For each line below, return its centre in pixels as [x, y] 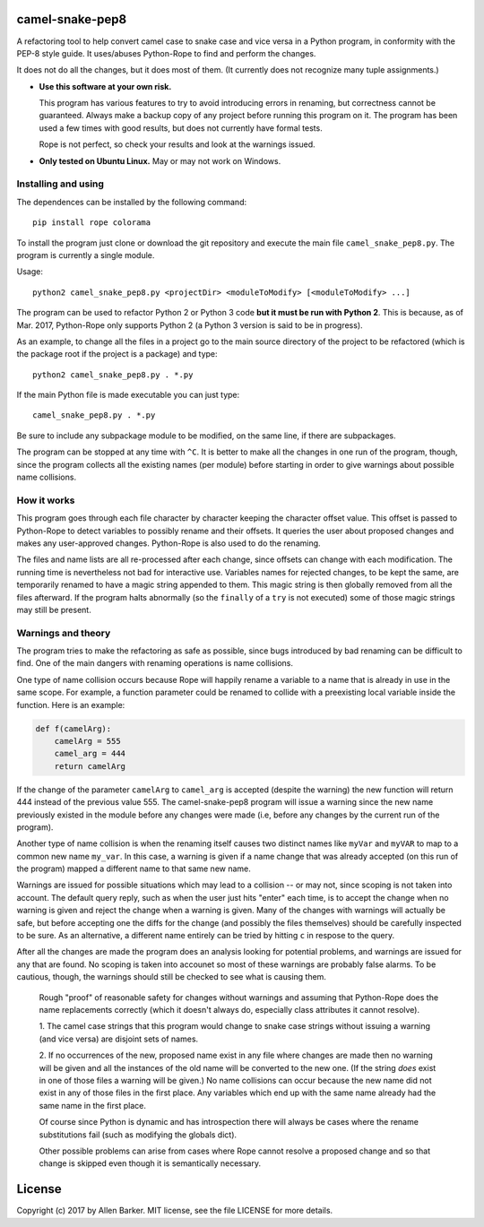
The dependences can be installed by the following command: [131, 202]
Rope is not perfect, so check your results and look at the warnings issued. [177, 144]
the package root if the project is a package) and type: [117, 354]
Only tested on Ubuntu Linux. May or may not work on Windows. [160, 160]
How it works [46, 500]
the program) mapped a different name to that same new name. [134, 868]
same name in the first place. [93, 1105]
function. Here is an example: [71, 704]
